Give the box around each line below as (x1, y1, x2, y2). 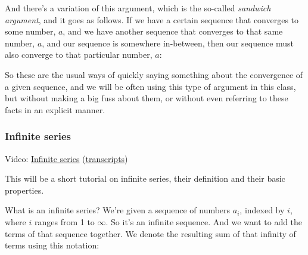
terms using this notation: (5, 239, 99, 251)
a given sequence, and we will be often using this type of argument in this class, (5, 80, 296, 92)
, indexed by (239, 204, 285, 216)
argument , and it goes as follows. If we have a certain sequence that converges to (5, 13, 299, 26)
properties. (5, 184, 44, 196)
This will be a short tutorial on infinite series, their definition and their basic (5, 172, 285, 185)
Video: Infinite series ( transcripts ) (5, 152, 128, 164)
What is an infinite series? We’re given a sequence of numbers (5, 204, 231, 216)
